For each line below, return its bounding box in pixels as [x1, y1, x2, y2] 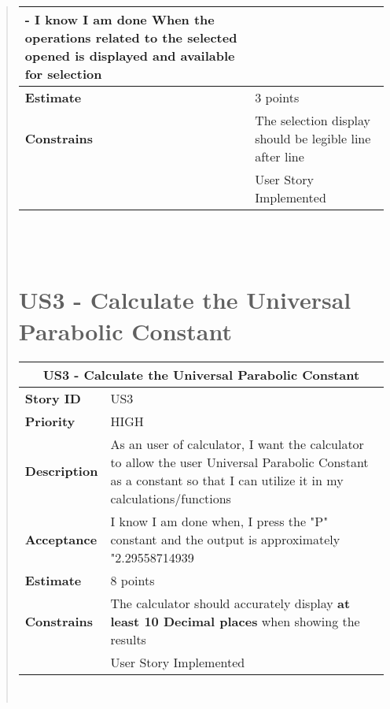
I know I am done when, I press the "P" [110, 511, 329, 530]
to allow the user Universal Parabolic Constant [110, 452, 369, 471]
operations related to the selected [24, 28, 237, 46]
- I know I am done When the [24, 10, 215, 28]
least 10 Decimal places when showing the [110, 611, 360, 630]
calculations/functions [110, 488, 231, 507]
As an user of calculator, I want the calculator [110, 434, 364, 453]
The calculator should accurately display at [110, 593, 351, 612]
